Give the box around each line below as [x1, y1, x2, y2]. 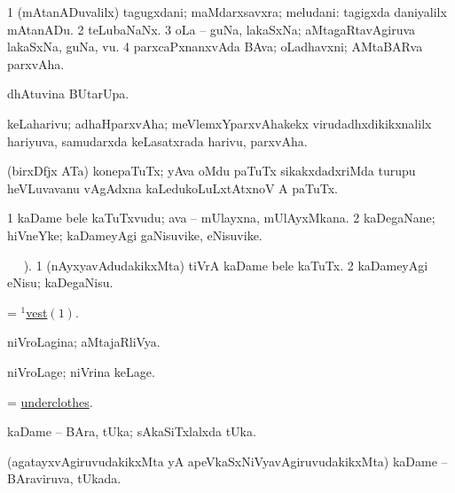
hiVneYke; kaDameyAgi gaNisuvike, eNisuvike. [7, 225, 263, 244]
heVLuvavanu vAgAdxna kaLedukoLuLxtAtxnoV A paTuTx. [7, 178, 339, 197]
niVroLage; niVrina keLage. [7, 362, 155, 380]
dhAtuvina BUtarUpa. [7, 84, 129, 103]
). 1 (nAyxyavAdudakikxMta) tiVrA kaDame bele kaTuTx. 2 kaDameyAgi [23, 255, 428, 274]
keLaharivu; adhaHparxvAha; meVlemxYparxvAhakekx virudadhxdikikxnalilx [7, 113, 432, 132]
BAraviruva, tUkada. [7, 469, 122, 488]
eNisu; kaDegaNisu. [7, 273, 114, 292]
